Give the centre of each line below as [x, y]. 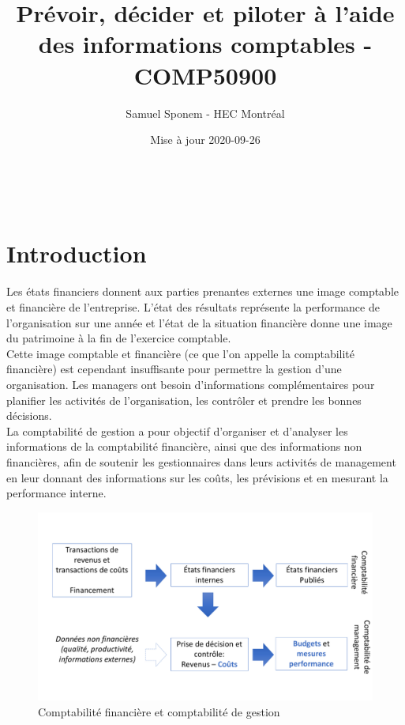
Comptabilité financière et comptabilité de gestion [159, 711]
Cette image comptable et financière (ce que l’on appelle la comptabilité [180, 353]
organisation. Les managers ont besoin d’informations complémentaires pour [191, 384]
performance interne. [56, 493]
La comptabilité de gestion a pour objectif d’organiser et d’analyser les [177, 430]
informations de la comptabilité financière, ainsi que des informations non [184, 446]
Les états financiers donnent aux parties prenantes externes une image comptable [202, 291]
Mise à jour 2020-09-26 [205, 140]
